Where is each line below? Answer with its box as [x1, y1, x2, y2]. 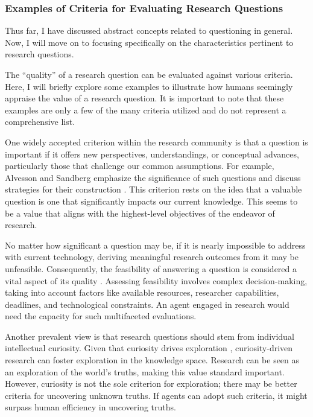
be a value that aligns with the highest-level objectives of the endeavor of [5, 206, 275, 219]
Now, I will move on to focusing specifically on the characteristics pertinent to [5, 36, 294, 48]
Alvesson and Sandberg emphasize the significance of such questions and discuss [5, 171, 301, 183]
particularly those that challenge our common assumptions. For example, [5, 159, 274, 172]
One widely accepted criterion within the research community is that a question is [5, 135, 308, 148]
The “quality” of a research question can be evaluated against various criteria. [5, 68, 293, 80]
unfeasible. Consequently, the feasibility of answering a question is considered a [5, 262, 297, 275]
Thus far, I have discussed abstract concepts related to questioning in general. [5, 24, 293, 37]
